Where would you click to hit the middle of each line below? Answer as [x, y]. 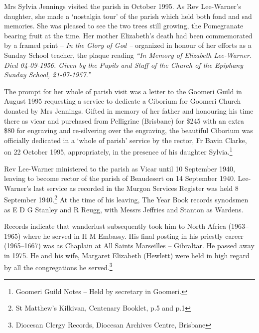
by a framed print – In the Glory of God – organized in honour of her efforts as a [128, 45]
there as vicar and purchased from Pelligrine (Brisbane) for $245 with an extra [124, 120]
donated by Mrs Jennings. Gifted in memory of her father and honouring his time [129, 110]
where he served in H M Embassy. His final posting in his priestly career [133, 236]
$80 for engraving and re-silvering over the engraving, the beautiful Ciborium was [129, 130]
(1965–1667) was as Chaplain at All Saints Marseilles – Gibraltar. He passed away [129, 246]
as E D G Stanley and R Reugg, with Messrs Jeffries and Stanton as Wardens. [124, 209]
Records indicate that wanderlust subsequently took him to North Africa [115, 226]
